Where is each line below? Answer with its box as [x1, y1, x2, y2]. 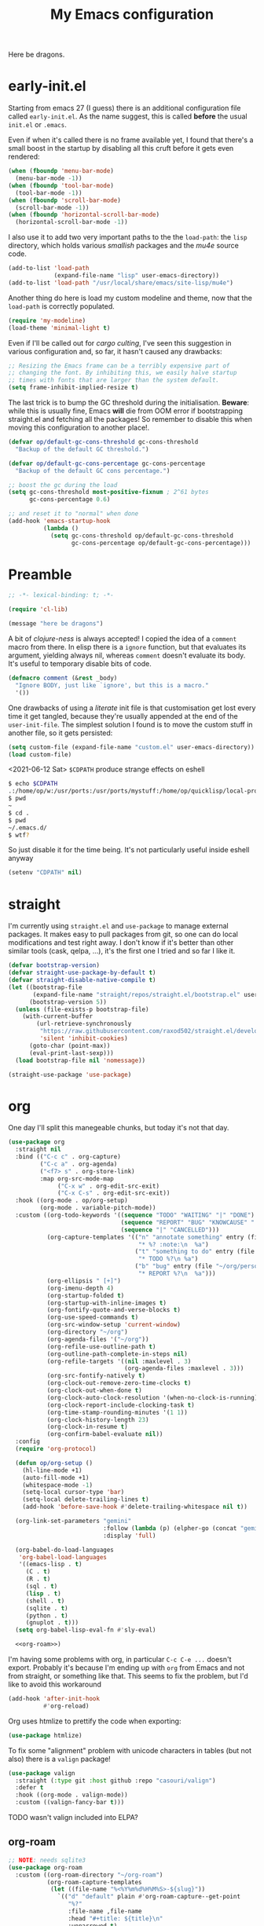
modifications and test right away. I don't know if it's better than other [8, 938, 234, 947]
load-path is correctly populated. [8, 301, 115, 311]
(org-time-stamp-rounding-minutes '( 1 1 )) [46, 1408, 189, 1416]
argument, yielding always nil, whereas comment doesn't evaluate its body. [8, 650, 246, 661]
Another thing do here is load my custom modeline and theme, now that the [8, 293, 253, 302]
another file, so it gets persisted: [8, 728, 113, 738]
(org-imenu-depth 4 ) [46, 1284, 114, 1292]
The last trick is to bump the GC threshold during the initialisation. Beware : [8, 398, 250, 407]
